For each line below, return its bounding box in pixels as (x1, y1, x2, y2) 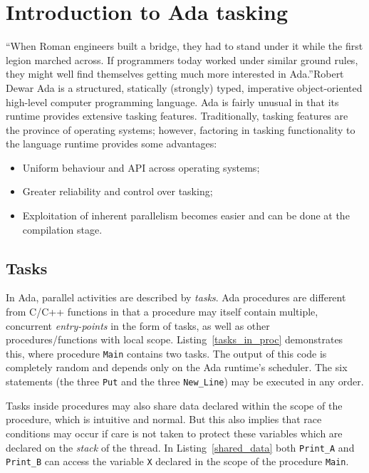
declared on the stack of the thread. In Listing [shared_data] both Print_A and (6, 440, 355, 454)
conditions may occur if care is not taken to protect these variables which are (6, 425, 343, 440)
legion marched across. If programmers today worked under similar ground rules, (6, 52, 358, 67)
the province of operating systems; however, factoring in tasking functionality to (6, 122, 355, 137)
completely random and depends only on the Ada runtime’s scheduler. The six (6, 360, 348, 375)
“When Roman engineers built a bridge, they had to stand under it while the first (6, 38, 363, 53)
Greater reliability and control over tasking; (22, 184, 213, 199)
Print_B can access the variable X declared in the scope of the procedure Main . (6, 454, 349, 469)
